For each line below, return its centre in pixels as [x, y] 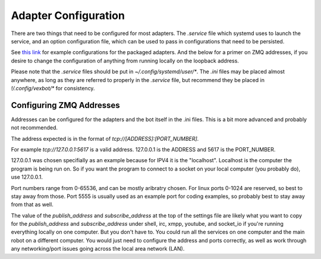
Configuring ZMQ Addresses [65, 105]
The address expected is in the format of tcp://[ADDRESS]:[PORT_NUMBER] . [105, 138]
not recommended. [34, 128]
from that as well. [32, 204]
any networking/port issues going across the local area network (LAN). [98, 249]
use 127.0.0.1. [27, 177]
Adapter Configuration [68, 15]
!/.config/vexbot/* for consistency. [53, 88]
